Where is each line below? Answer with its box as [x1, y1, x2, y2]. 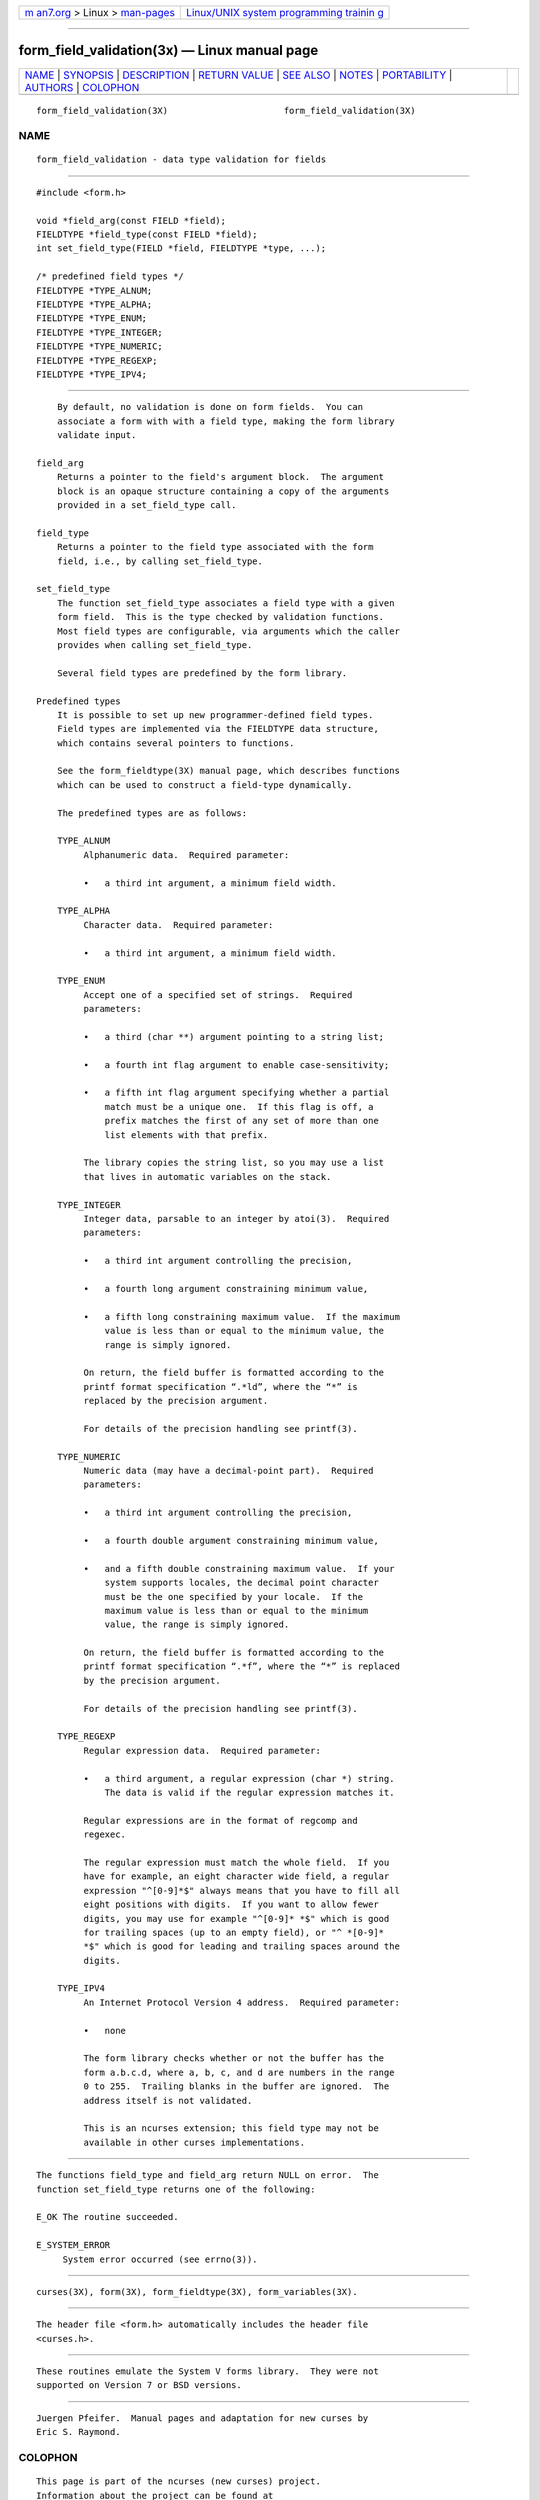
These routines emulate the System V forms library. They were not [36, 2366, 379, 2377]
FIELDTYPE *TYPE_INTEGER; [36, 326, 164, 338]
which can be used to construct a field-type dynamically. [56, 779, 353, 790]
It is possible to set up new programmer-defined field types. [56, 709, 374, 720]
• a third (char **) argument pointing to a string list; [83, 1031, 385, 1042]
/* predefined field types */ [36, 271, 185, 282]
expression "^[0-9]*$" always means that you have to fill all [83, 1885, 400, 1896]
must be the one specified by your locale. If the [104, 1591, 364, 1602]
